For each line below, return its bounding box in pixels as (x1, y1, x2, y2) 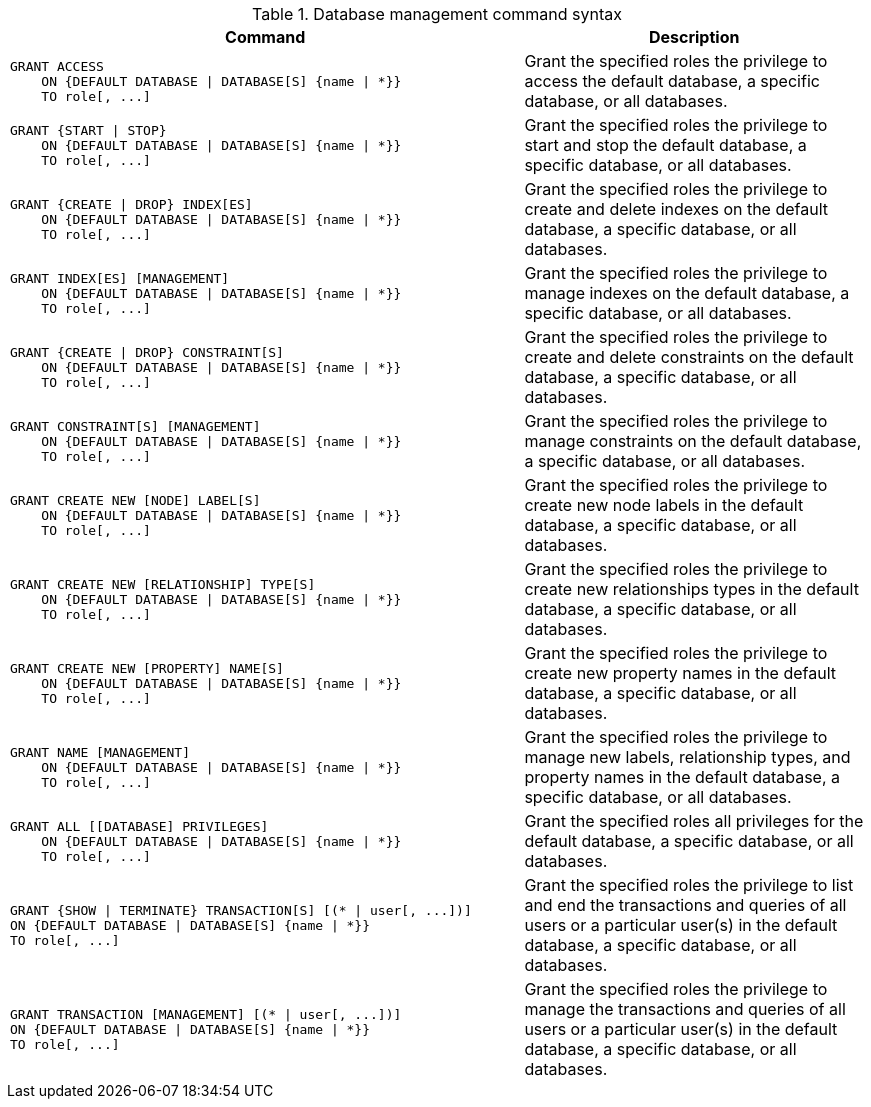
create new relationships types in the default (524, 579, 859, 599)
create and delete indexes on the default (524, 199, 829, 219)
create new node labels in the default (524, 495, 804, 515)
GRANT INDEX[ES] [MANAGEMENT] (10, 270, 230, 286)
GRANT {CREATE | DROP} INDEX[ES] (10, 196, 253, 212)
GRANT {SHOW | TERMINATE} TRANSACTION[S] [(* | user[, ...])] (10, 902, 472, 918)
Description (648, 27, 740, 47)
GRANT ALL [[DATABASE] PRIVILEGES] (10, 818, 269, 834)
